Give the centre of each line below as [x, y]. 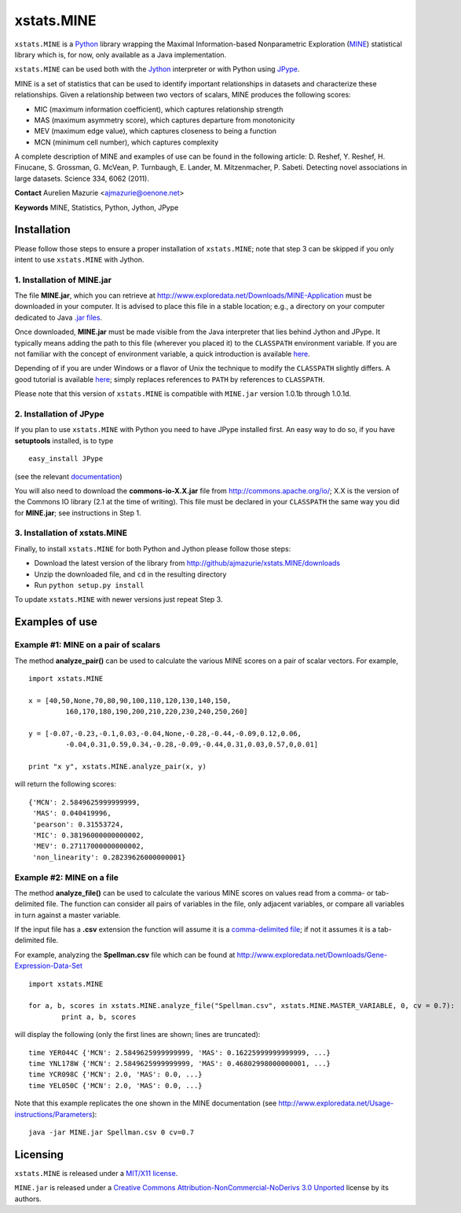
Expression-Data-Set [48, 966]
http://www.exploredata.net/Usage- [336, 1103]
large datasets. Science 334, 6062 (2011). [82, 178]
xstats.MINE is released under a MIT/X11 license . [96, 1173]
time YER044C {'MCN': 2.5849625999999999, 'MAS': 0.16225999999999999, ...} [180, 1052]
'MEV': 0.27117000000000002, [89, 846]
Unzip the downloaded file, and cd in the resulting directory [130, 574]
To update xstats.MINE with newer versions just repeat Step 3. [119, 599]
